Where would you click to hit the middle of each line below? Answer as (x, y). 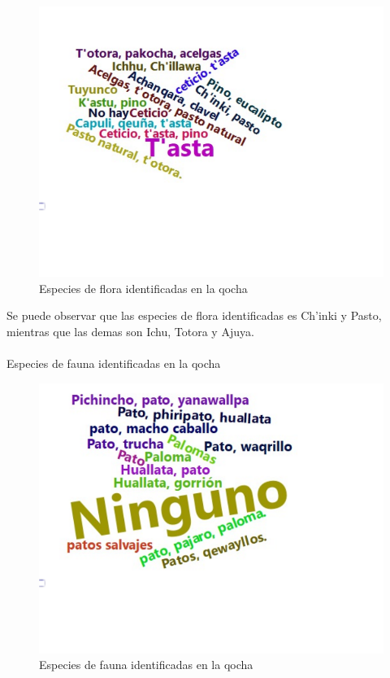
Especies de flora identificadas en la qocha (143, 288)
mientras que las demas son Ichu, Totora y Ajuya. (130, 331)
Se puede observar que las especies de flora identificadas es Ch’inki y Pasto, (194, 315)
